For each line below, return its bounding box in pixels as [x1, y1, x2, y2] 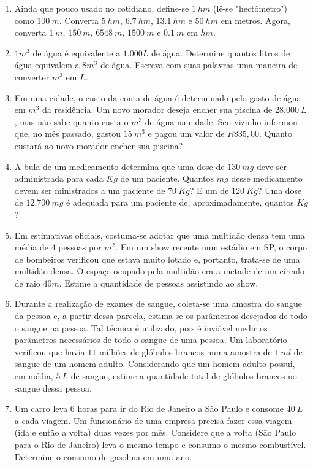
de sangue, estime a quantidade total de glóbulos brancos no [70, 369, 297, 382]
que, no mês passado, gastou [14, 127, 121, 140]
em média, [14, 369, 53, 382]
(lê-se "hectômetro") [213, 2, 288, 14]
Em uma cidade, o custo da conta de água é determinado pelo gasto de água [14, 91, 301, 104]
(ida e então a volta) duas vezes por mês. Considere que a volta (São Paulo [14, 426, 296, 439]
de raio [14, 276, 40, 289]
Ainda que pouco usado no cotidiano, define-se [14, 2, 189, 14]
